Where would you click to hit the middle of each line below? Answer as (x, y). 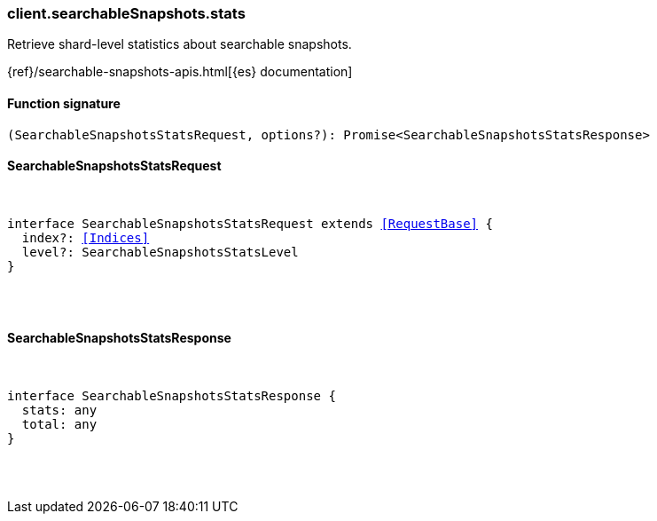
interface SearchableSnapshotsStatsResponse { (172, 396)
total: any (59, 425)
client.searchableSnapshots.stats (126, 13)
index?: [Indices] (86, 237)
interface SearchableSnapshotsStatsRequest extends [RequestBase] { (250, 223)
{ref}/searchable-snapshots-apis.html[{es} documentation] (180, 72)
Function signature (64, 103)
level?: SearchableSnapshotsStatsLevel (160, 252)
